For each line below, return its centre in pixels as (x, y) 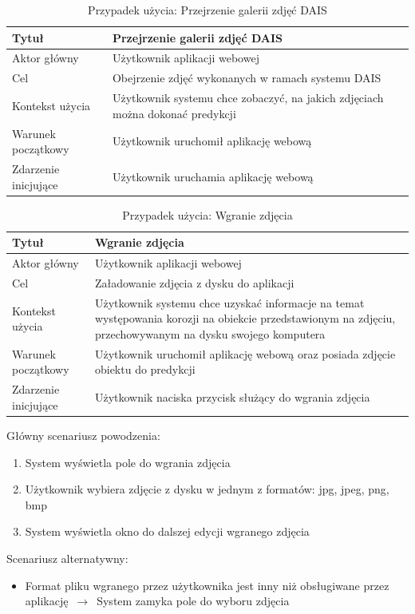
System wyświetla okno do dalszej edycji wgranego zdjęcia (167, 531)
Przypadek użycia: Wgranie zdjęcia (207, 214)
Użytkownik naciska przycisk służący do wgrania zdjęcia (232, 397)
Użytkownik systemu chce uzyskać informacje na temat (229, 302)
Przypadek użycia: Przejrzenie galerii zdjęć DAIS (207, 10)
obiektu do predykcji (145, 369)
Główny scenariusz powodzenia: (83, 435)
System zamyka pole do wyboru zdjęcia (193, 601)
